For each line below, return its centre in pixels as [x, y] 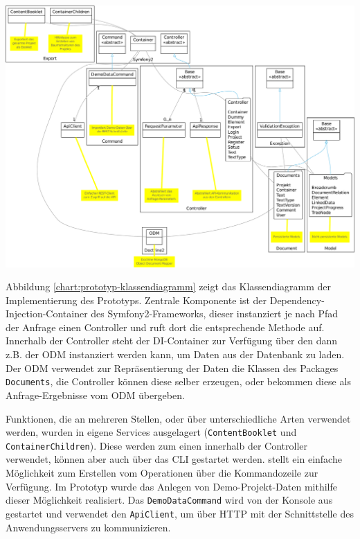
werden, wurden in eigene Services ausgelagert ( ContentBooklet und [151, 432]
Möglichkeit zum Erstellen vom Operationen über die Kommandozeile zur [162, 472]
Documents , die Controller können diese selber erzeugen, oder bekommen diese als [178, 381]
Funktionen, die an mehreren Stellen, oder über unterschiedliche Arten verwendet [178, 418]
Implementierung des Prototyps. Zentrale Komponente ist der [136, 300]
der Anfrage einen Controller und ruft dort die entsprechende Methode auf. [165, 327]
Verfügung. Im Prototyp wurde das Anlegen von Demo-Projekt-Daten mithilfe [171, 486]
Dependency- [297, 300]
